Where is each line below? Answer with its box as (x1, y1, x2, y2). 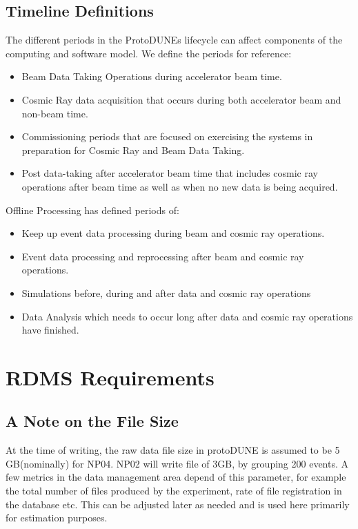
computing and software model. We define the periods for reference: (6, 46, 292, 60)
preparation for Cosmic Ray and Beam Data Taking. (21, 142, 245, 157)
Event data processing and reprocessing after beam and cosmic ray (21, 249, 304, 263)
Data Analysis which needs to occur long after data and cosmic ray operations (21, 309, 353, 323)
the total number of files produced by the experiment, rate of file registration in (6, 483, 342, 498)
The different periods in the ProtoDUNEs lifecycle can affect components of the (6, 32, 343, 47)
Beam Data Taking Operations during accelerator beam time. (21, 69, 282, 84)
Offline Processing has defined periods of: (6, 202, 179, 217)
